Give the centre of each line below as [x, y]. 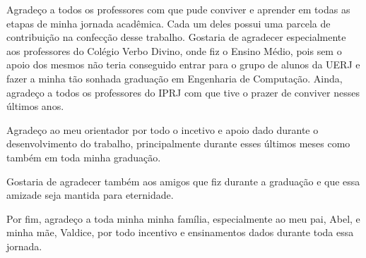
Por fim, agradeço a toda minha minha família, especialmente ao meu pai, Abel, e [183, 218]
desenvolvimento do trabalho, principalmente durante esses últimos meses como [178, 143]
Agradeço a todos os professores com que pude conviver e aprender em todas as [178, 9]
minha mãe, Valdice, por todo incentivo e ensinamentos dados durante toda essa [180, 232]
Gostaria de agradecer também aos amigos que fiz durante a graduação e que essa [183, 181]
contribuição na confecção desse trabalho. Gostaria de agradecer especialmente [176, 37]
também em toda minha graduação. [84, 157]
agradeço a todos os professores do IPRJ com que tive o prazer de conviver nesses [183, 92]
